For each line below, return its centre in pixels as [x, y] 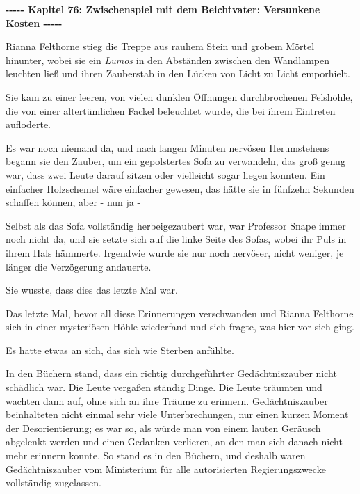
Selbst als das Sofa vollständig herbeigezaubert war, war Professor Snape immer [176, 225]
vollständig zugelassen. [54, 483]
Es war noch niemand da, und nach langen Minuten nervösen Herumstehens [167, 147]
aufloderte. [28, 124]
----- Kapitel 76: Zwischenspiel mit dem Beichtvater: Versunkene [163, 9]
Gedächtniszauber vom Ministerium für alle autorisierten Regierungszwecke [166, 469]
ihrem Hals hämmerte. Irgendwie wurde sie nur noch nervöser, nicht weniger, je [175, 252]
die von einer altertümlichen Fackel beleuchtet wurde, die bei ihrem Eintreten [171, 110]
